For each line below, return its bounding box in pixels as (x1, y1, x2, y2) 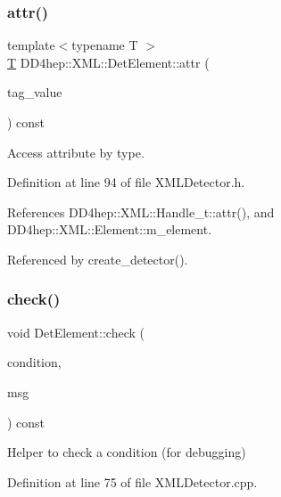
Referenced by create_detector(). (7, 249, 188, 268)
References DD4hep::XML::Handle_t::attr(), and (7, 202, 275, 221)
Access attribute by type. (7, 143, 145, 161)
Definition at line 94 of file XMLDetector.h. (7, 173, 245, 191)
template (7, 36, 55, 54)
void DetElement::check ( (7, 322, 145, 341)
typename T (71, 36, 138, 54)
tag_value (7, 83, 62, 102)
